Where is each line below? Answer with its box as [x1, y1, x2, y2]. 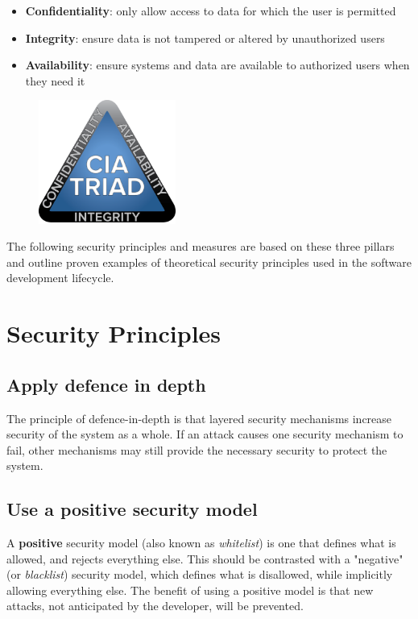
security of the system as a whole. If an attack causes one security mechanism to [6, 426, 404, 442]
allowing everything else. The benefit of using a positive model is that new [6, 581, 374, 598]
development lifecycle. [6, 269, 114, 286]
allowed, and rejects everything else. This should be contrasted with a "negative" [6, 550, 404, 567]
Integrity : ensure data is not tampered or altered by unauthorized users [25, 29, 385, 46]
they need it [25, 72, 85, 89]
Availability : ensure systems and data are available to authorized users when [25, 56, 410, 73]
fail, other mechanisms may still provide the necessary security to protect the [6, 441, 387, 458]
